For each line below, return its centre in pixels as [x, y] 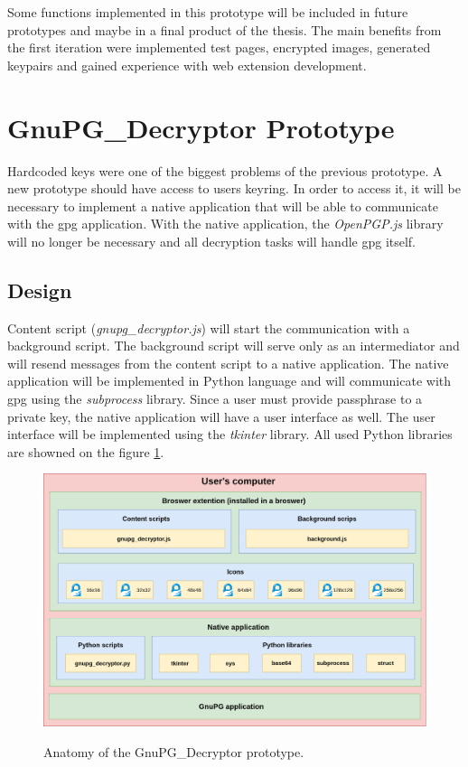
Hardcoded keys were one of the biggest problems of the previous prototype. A [225, 170]
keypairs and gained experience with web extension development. [187, 65]
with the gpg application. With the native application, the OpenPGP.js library [225, 224]
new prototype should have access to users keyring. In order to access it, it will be [234, 188]
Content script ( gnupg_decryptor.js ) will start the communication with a [209, 327]
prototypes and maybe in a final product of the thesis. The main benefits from [225, 29]
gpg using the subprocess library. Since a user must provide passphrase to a [215, 399]
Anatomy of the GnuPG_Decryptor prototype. [174, 751]
